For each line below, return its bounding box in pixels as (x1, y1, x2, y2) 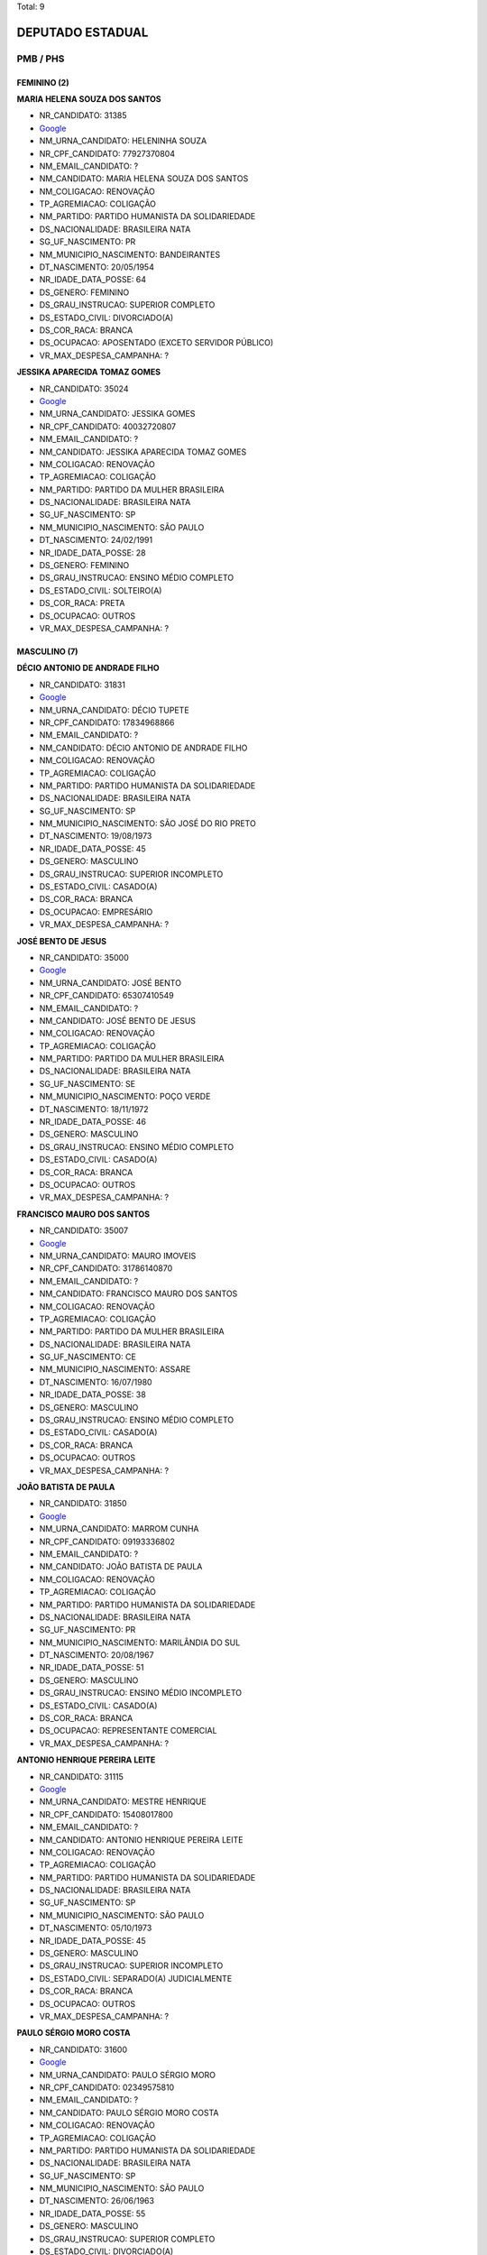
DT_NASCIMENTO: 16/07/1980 (39, 1376, 152, 1387)
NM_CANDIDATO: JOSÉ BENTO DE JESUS (39, 1015, 197, 1026)
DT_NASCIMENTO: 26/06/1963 (39, 2195, 155, 2206)
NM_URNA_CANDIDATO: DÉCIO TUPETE (39, 704, 189, 715)
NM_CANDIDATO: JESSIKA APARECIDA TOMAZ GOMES (39, 446, 247, 457)
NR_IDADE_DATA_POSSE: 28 (39, 547, 146, 558)
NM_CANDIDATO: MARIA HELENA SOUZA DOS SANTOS (39, 173, 249, 184)
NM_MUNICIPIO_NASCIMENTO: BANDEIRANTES (39, 249, 221, 260)
